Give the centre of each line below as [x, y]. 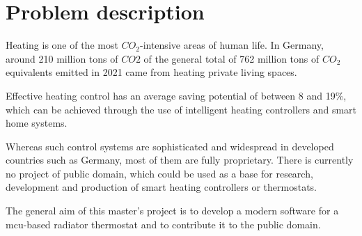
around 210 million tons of [62, 58]
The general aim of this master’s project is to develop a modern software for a [172, 211]
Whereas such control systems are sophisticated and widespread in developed [170, 146]
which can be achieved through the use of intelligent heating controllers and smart [181, 109]
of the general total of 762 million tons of [231, 58]
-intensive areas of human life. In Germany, [231, 45]
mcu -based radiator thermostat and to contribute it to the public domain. [163, 224]
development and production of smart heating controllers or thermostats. [162, 187]
